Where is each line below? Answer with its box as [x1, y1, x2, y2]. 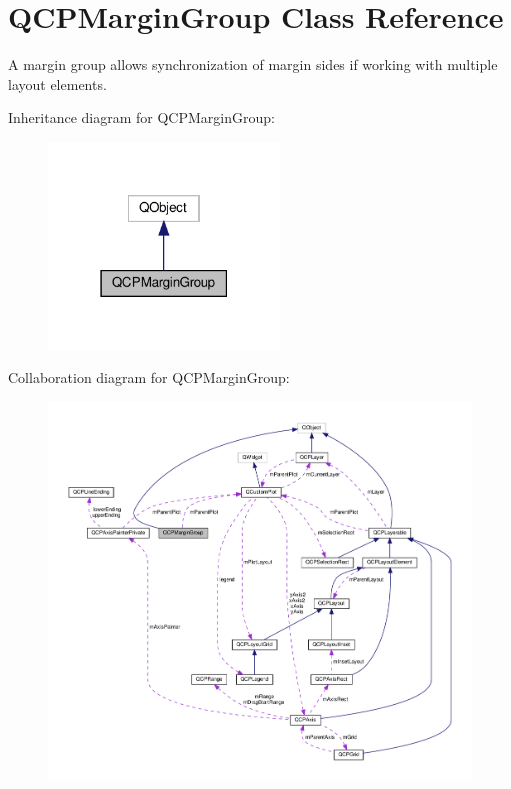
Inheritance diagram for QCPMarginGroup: [8, 107, 275, 128]
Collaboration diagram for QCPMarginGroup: [8, 367, 290, 388]
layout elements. [8, 73, 107, 94]
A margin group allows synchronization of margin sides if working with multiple [8, 54, 498, 75]
